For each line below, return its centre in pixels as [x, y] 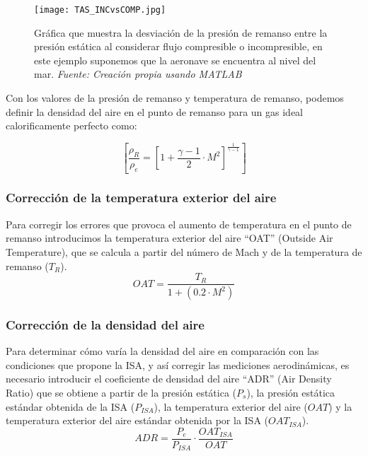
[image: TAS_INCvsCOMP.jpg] [100, 10]
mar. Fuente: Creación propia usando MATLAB [138, 74]
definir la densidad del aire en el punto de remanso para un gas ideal [155, 111]
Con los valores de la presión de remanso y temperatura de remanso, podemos [175, 98]
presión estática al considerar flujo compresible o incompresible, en [178, 46]
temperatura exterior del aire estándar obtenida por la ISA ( [137, 420]
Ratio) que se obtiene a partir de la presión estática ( [121, 393]
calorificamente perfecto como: [71, 125]
